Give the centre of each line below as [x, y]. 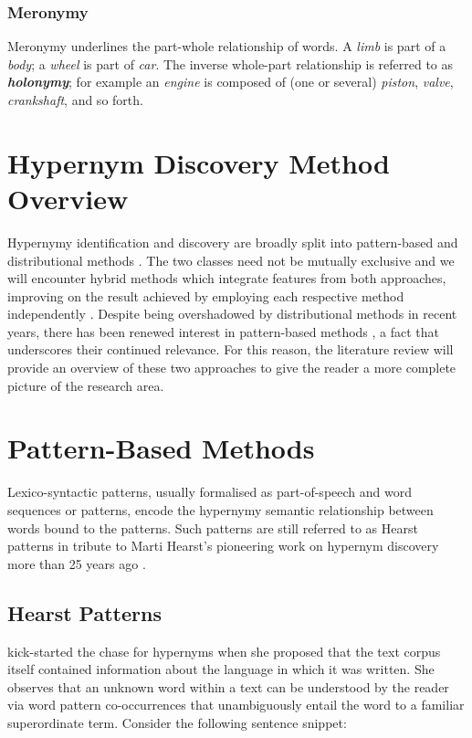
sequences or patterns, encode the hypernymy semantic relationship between [220, 509]
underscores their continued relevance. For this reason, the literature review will [231, 349]
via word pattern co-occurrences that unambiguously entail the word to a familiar [236, 705]
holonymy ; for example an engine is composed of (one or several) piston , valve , [231, 82]
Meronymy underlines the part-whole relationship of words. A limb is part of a [227, 46]
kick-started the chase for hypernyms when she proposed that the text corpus [224, 651]
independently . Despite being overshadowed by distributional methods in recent [232, 314]
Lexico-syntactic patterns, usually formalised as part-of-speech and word [210, 492]
